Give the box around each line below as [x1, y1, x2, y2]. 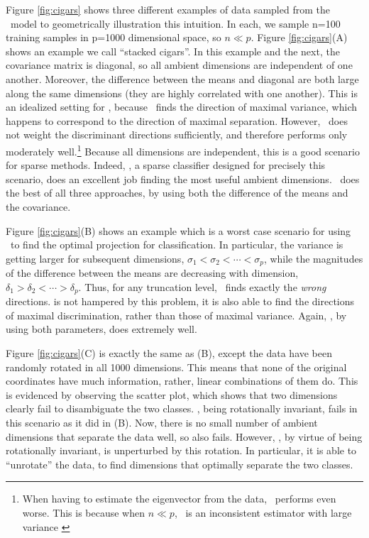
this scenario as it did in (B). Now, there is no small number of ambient [6, 415, 318, 429]
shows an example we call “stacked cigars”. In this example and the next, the [6, 43, 340, 58]
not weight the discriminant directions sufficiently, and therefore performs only [6, 127, 348, 142]
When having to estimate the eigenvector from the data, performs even [22, 491, 336, 506]
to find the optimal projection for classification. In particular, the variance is [10, 237, 343, 252]
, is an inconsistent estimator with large [174, 505, 352, 520]
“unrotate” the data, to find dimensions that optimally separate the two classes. [6, 456, 353, 471]
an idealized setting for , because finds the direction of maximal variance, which [6, 99, 358, 114]
